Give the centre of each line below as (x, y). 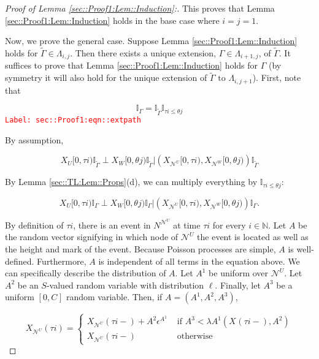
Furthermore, (62, 261)
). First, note (277, 77)
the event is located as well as (253, 237)
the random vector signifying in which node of (92, 237)
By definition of (34, 225)
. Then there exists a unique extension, (143, 53)
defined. (20, 261)
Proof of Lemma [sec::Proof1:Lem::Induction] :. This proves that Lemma (140, 8)
